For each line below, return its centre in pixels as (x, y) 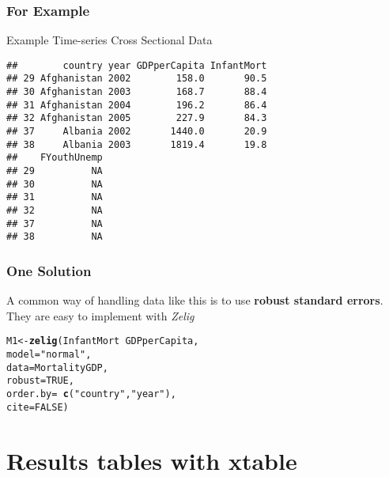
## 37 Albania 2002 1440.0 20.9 (137, 132)
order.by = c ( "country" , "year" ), (91, 394)
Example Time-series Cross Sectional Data (110, 40)
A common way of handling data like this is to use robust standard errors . (195, 300)
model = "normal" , (49, 355)
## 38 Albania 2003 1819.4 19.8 (137, 144)
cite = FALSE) (38, 407)
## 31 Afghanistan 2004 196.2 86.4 (137, 105)
